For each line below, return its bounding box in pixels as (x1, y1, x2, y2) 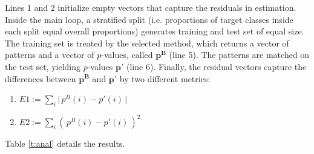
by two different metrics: (119, 72, 211, 85)
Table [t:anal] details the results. (5, 137, 125, 150)
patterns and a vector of (5, 48, 94, 61)
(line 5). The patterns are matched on (169, 48, 310, 61)
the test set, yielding (5, 60, 80, 72)
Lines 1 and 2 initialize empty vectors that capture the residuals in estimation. (5, 1, 296, 13)
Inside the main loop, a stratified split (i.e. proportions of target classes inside (5, 13, 293, 25)
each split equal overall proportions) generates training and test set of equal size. (5, 25, 304, 37)
